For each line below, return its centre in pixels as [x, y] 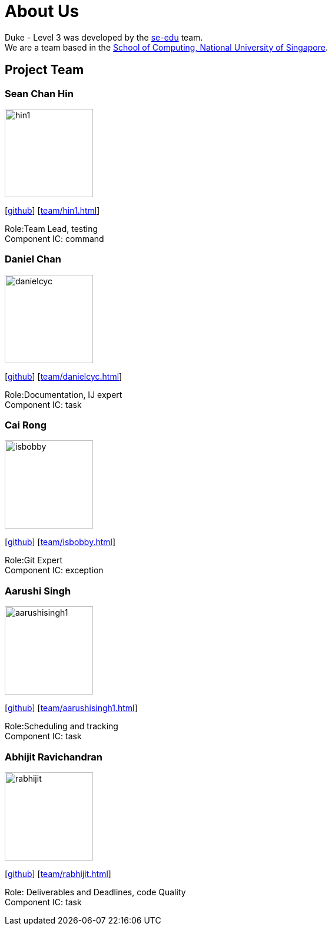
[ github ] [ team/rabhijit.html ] [58, 873]
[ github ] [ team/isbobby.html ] [60, 542]
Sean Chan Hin [39, 93]
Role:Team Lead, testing [52, 228]
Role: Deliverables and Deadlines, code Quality [95, 892]
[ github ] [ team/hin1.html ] [52, 210]
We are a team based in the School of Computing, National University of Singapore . [167, 47]
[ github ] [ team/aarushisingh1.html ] [71, 708]
